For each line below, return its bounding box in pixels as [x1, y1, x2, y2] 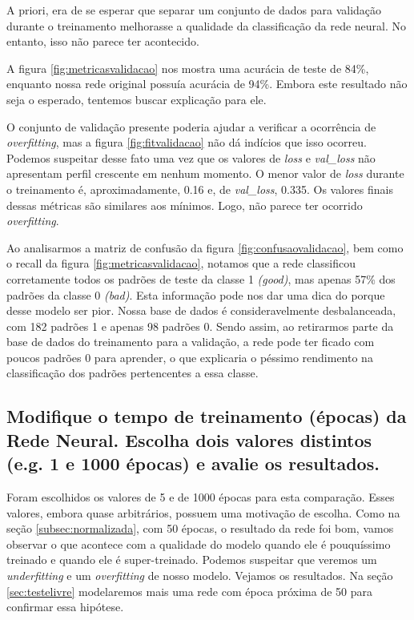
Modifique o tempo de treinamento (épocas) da [6, 404, 407, 429]
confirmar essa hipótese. [6, 598, 124, 615]
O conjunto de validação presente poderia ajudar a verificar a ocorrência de [6, 118, 376, 135]
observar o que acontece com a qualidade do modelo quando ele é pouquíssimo [6, 535, 391, 552]
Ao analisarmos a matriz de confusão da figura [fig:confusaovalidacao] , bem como [6, 239, 404, 256]
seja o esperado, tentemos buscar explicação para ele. [6, 91, 267, 107]
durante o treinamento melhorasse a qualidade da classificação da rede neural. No [6, 17, 407, 34]
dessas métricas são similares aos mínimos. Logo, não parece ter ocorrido [6, 196, 363, 213]
